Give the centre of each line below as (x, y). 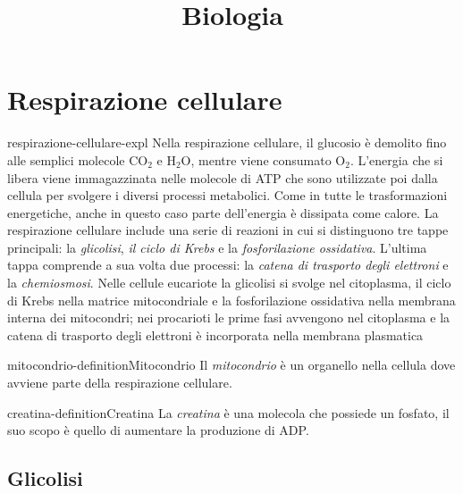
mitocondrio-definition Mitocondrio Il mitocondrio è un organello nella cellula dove (231, 365)
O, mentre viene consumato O (263, 159)
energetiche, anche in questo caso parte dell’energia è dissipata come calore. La (223, 212)
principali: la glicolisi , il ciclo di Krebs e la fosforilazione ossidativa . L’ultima (217, 247)
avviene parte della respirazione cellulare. (120, 383)
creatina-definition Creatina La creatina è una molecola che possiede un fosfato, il (228, 412)
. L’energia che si (396, 159)
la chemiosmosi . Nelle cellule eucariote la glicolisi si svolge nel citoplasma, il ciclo (229, 283)
